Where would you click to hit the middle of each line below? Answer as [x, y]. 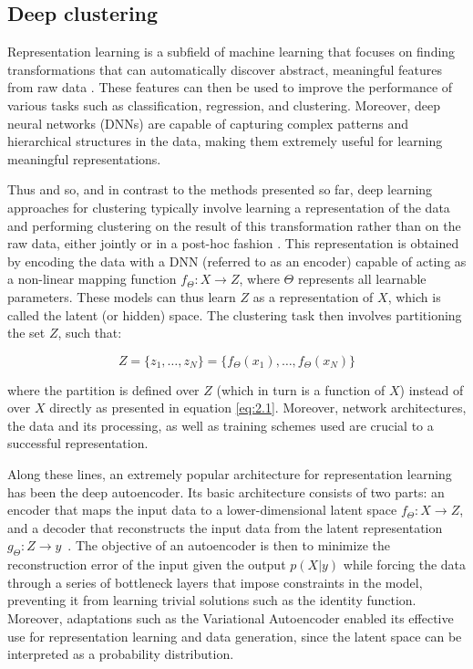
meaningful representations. [84, 158]
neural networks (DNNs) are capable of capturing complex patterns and [208, 123]
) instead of [432, 389]
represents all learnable [362, 279]
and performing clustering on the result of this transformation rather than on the [234, 225]
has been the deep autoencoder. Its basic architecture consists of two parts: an [226, 491]
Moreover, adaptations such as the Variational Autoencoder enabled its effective [231, 618]
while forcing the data [405, 564]
